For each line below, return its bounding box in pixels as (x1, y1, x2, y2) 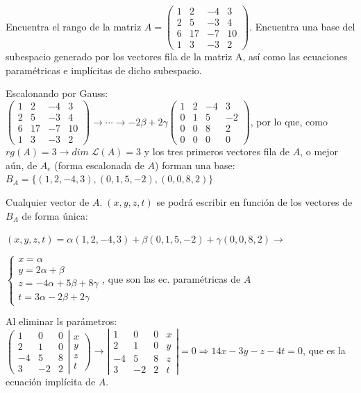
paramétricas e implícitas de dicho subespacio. (6, 62, 202, 77)
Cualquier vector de (6, 194, 90, 209)
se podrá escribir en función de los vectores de (156, 194, 353, 209)
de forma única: (22, 208, 88, 222)
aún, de (6, 157, 37, 172)
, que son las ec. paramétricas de (102, 272, 241, 286)
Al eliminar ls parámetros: (6, 314, 117, 329)
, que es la (302, 343, 346, 358)
